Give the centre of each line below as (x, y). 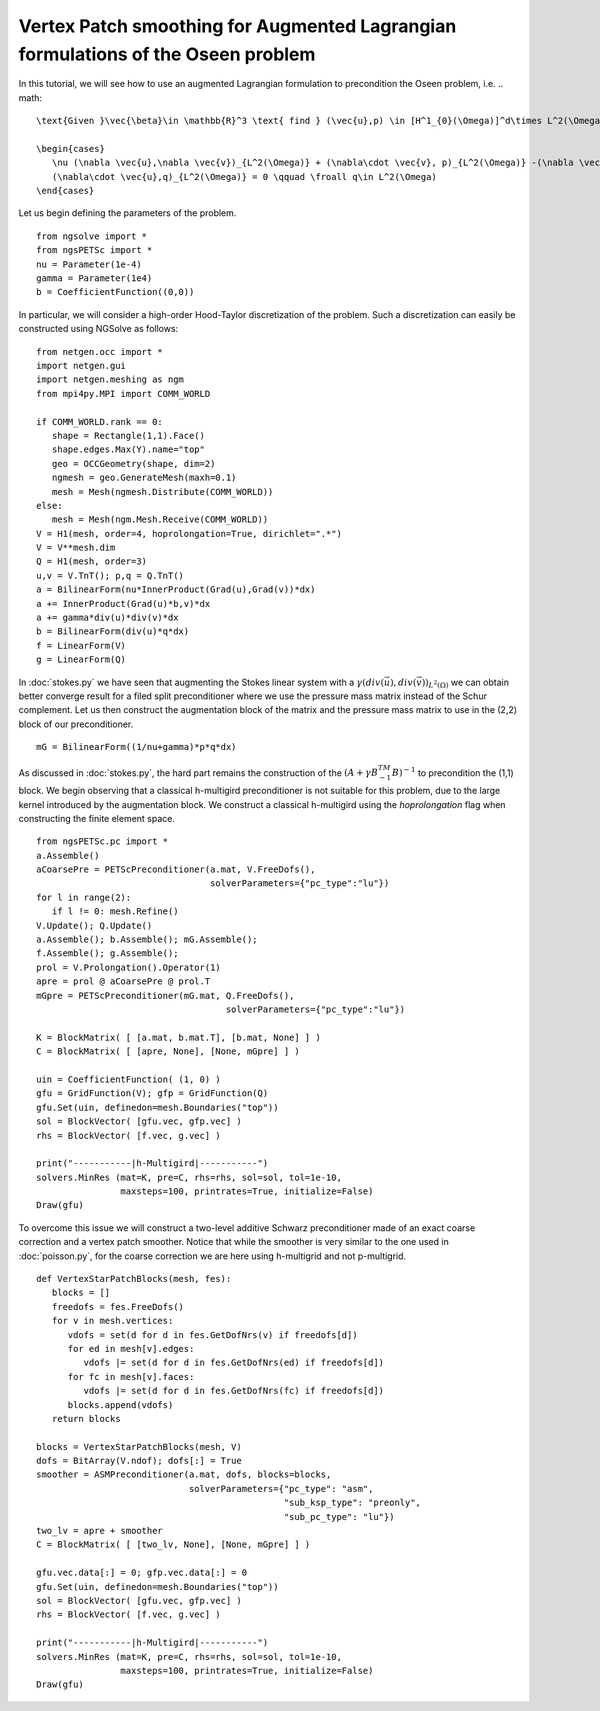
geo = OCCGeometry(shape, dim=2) (133, 463)
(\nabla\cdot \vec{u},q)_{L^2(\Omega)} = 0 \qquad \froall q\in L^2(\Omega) (244, 176)
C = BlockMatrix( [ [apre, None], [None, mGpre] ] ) (168, 1051)
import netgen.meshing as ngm (110, 379)
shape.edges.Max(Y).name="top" (128, 449)
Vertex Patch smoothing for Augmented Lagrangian (237, 26)
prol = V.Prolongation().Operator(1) (129, 967)
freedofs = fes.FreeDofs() (118, 1306)
